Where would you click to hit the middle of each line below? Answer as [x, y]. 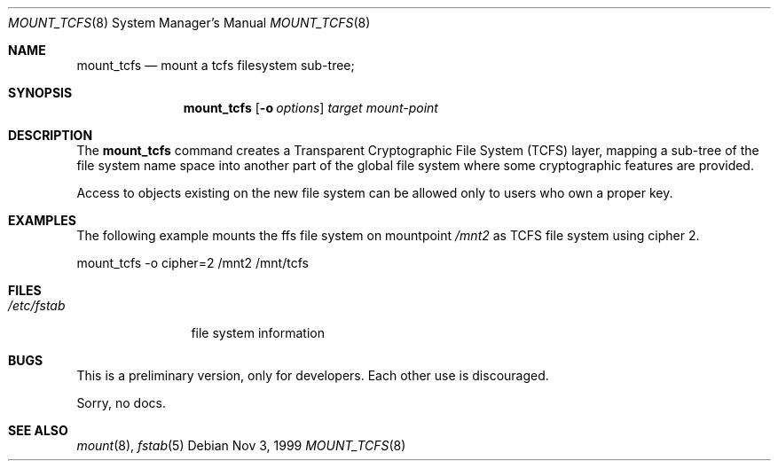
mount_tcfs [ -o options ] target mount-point [310, 108]
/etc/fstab [37, 305]
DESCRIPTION [51, 135]
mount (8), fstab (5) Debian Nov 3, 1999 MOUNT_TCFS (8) [241, 445]
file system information [258, 333]
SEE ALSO [38, 430]
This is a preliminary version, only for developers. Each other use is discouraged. [313, 375]
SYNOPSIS [40, 93]
